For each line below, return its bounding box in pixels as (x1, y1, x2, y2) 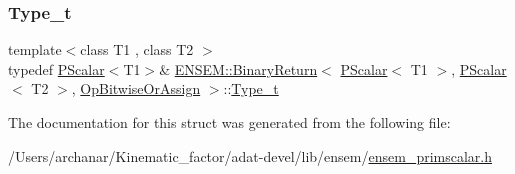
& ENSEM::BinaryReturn (159, 58, 318, 79)
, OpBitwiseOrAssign (71, 78, 201, 99)
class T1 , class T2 (80, 39, 194, 60)
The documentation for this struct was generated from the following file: (8, 112, 451, 132)
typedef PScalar (8, 58, 105, 79)
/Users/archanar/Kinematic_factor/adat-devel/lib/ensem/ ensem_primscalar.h (8, 145, 493, 166)
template (8, 39, 62, 60)
